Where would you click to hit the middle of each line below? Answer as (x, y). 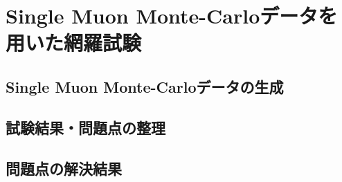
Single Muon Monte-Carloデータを (172, 16)
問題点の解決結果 (64, 168)
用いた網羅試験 (74, 43)
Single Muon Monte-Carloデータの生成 (145, 86)
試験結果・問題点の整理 (85, 127)
